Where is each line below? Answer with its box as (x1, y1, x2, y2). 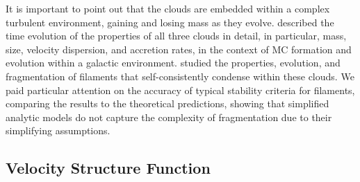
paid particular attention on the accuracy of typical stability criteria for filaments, (6, 82, 355, 97)
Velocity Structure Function (6, 157, 211, 179)
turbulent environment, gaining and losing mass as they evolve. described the (6, 15, 334, 29)
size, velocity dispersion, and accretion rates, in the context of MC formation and (6, 42, 352, 56)
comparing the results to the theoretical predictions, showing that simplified (6, 96, 329, 111)
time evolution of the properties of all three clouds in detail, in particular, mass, (6, 28, 347, 43)
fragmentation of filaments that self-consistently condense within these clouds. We (6, 69, 354, 83)
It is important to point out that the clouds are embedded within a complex (6, 1, 330, 15)
